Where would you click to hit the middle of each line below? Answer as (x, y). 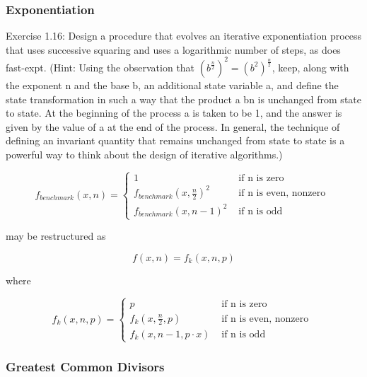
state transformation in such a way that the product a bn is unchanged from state (183, 99)
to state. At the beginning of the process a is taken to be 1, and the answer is (174, 113)
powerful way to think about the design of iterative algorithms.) (144, 154)
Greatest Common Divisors (85, 366)
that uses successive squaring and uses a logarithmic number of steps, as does (173, 49)
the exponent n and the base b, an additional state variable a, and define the (172, 85)
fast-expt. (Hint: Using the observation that (100, 67)
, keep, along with (310, 67)
